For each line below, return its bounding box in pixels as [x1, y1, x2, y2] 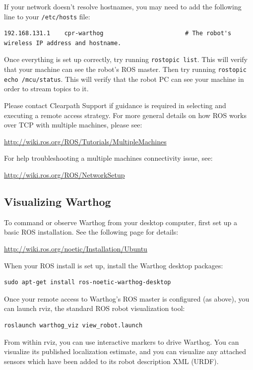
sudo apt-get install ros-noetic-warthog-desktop [4, 279, 171, 286]
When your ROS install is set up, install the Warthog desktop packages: [4, 260, 223, 270]
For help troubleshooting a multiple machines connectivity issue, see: [4, 153, 213, 163]
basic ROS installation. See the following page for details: [4, 227, 179, 237]
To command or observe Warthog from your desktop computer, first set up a [4, 217, 237, 227]
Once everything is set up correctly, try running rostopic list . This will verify [4, 54, 248, 64]
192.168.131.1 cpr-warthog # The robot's [4, 30, 232, 37]
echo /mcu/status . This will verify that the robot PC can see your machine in [4, 73, 244, 84]
